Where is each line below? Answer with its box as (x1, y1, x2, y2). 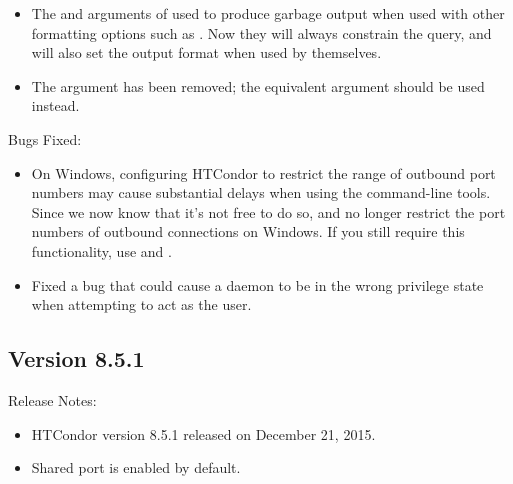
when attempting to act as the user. (31, 294, 252, 315)
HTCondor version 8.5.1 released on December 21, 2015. (31, 423, 376, 444)
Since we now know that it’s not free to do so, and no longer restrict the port (31, 201, 506, 222)
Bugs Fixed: (8, 128, 82, 149)
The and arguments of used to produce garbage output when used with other (31, 3, 505, 23)
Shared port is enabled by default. (31, 457, 241, 478)
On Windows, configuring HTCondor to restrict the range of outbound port (31, 162, 496, 183)
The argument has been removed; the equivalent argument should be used (31, 75, 485, 96)
